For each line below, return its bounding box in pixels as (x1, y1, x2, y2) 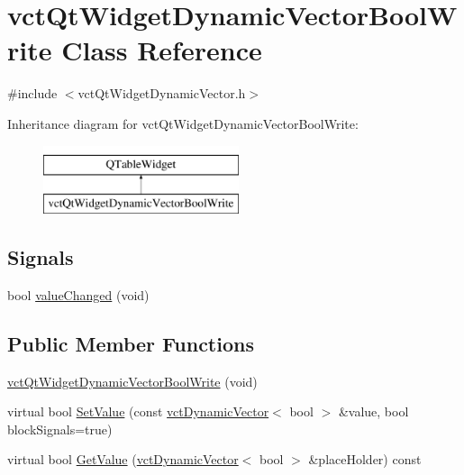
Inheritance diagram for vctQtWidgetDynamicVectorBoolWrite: (7, 114, 359, 132)
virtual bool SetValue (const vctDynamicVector (7, 402, 269, 421)
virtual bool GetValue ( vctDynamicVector (7, 450, 239, 469)
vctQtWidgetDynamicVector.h (77, 84, 246, 103)
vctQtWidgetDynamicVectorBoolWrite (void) (7, 371, 258, 390)
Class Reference (61, 32, 262, 69)
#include (7, 84, 58, 103)
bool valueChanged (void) (7, 285, 150, 304)
